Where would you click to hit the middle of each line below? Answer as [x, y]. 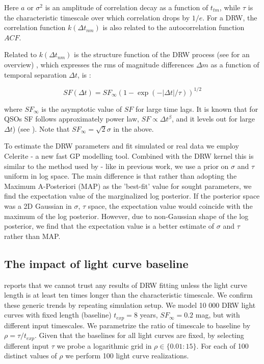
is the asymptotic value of [82, 108]
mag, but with [218, 315]
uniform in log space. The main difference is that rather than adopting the [121, 176]
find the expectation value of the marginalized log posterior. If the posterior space [132, 196]
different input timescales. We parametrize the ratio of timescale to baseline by [127, 325]
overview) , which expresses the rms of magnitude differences [99, 64]
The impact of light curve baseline [96, 263]
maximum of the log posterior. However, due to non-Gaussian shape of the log [126, 216]
